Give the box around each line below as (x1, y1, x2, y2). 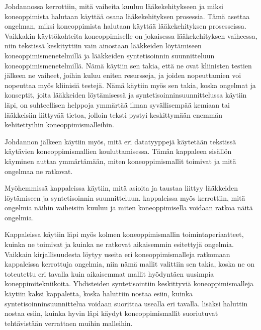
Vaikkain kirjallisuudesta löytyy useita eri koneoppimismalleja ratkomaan (5, 249, 230, 259)
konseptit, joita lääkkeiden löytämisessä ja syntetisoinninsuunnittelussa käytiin (5, 90, 247, 100)
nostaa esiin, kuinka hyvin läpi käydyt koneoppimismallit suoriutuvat (5, 308, 218, 318)
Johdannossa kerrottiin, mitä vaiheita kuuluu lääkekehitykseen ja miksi (5, 1, 224, 11)
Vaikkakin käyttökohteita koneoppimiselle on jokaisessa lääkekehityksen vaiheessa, (5, 30, 257, 41)
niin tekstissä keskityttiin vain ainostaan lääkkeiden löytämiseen (5, 40, 202, 51)
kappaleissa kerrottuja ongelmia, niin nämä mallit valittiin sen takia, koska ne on (5, 259, 255, 269)
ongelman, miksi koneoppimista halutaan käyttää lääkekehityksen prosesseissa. (5, 21, 246, 31)
